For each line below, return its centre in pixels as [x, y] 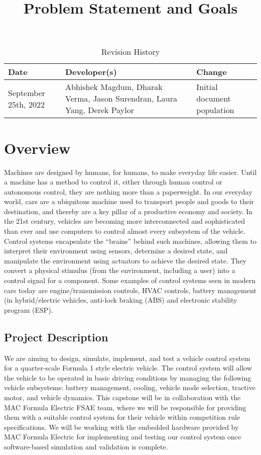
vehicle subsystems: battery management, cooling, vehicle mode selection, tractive [130, 387]
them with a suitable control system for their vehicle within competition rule [122, 417]
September [27, 93]
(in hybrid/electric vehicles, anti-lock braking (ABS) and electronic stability [121, 300]
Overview [37, 148]
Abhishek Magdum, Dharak [114, 87]
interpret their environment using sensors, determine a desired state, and [116, 251]
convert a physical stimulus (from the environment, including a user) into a [120, 270]
